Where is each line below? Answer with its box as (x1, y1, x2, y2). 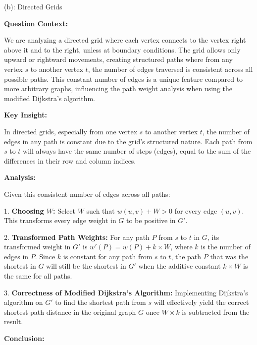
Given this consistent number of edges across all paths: (4, 188, 170, 199)
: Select (53, 205, 75, 216)
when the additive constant (138, 261, 221, 271)
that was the (210, 251, 249, 261)
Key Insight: (4, 110, 47, 120)
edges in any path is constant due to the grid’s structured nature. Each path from (4, 136, 253, 146)
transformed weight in (4, 241, 71, 252)
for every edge (174, 205, 217, 216)
